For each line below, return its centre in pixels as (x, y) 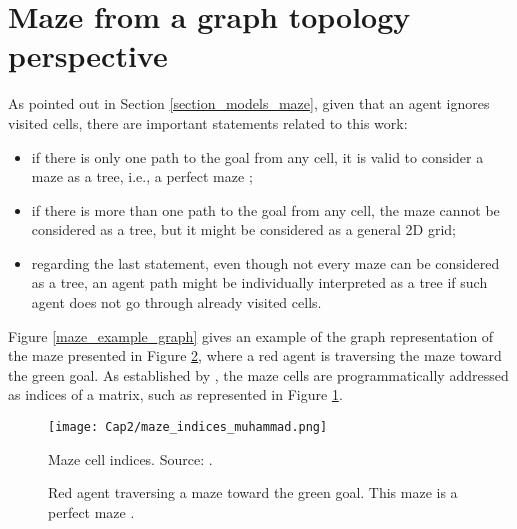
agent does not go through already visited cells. (176, 302)
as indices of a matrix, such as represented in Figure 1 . (175, 394)
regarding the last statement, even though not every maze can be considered (265, 262)
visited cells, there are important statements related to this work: (208, 122)
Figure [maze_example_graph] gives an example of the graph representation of (251, 335)
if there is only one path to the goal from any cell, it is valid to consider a (257, 156)
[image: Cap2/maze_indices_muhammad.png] (188, 427)
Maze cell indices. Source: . (130, 458)
